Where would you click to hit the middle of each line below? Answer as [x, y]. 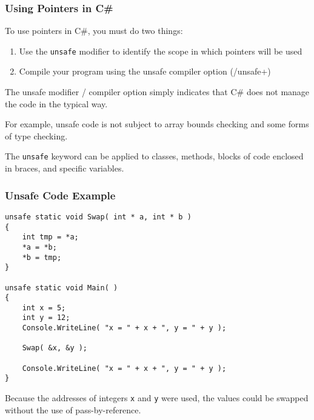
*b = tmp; [42, 257]
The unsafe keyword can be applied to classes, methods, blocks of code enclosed [154, 156]
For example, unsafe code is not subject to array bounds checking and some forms [157, 124]
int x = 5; [44, 308]
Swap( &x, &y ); [55, 348]
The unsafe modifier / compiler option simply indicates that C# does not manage [157, 92]
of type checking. [36, 135]
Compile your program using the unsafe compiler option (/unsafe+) [145, 71]
